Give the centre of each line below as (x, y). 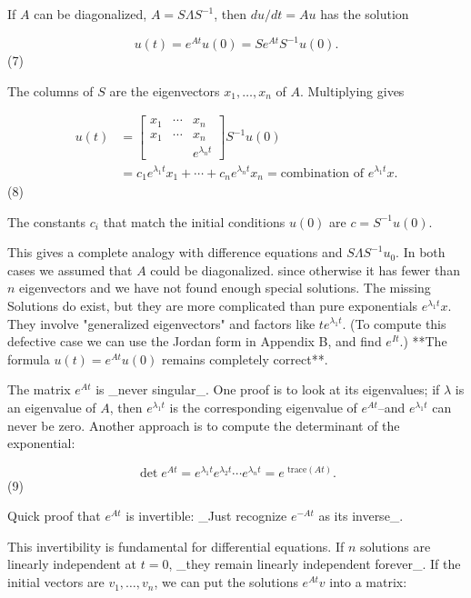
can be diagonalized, (90, 14)
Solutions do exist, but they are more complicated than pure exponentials (213, 305)
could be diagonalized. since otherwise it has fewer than (305, 269)
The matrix (39, 389)
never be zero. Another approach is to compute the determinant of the (204, 425)
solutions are (395, 546)
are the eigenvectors (165, 90)
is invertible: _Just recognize (206, 516)
